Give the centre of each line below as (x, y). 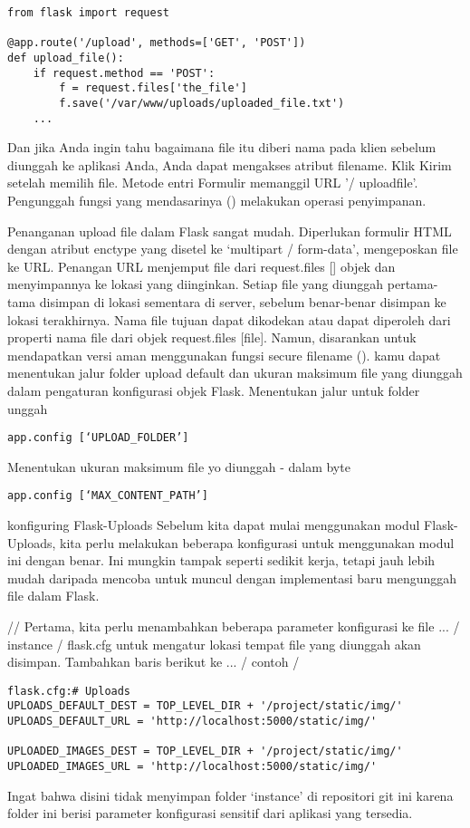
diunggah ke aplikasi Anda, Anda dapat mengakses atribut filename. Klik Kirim (230, 164)
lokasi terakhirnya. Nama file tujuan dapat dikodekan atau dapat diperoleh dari (229, 319)
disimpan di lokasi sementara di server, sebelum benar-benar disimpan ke (243, 302)
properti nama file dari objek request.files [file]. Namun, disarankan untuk (212, 337)
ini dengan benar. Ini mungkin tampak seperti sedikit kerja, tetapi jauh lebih (221, 560)
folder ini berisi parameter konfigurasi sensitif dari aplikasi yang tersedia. (210, 813)
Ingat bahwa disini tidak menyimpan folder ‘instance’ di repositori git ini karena (230, 795)
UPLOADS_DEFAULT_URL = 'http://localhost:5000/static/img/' (192, 722)
